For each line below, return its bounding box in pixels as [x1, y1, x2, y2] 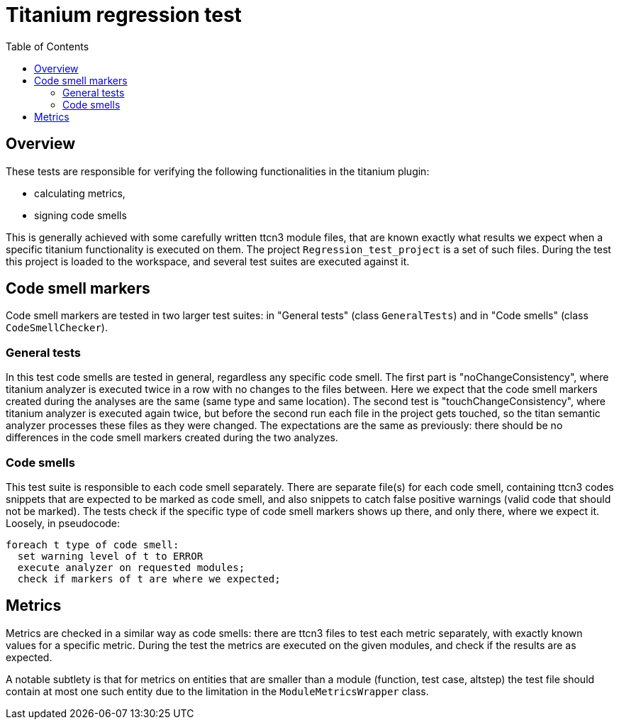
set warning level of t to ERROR [17, 550, 203, 562]
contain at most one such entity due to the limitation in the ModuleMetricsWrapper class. [6, 685, 429, 697]
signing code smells [34, 209, 127, 221]
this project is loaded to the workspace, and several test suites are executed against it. [6, 255, 410, 267]
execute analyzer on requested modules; [17, 561, 245, 573]
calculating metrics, [34, 187, 126, 199]
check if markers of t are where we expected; [17, 572, 281, 585]
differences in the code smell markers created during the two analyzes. [6, 431, 338, 444]
